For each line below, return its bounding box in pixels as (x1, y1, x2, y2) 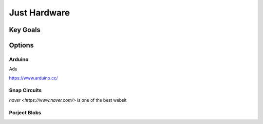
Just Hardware (9, 7, 70, 18)
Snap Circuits (9, 87, 42, 94)
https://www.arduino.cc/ (9, 75, 58, 81)
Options (9, 41, 34, 49)
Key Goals (9, 26, 41, 34)
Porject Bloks (9, 109, 41, 116)
